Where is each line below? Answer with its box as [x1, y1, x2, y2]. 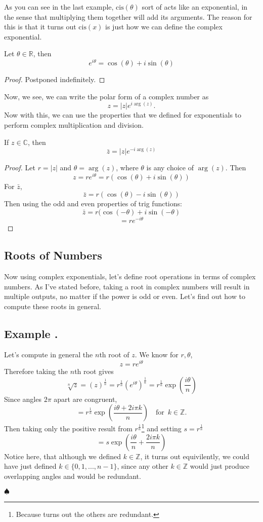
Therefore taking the [4, 366, 68, 377]
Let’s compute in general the [4, 349, 93, 360]
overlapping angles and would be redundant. [4, 470, 141, 481]
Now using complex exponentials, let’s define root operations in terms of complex [4, 271, 256, 281]
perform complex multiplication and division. [4, 119, 144, 130]
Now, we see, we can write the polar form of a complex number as [4, 91, 209, 101]
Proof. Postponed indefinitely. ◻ [4, 74, 105, 85]
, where [116, 162, 139, 173]
